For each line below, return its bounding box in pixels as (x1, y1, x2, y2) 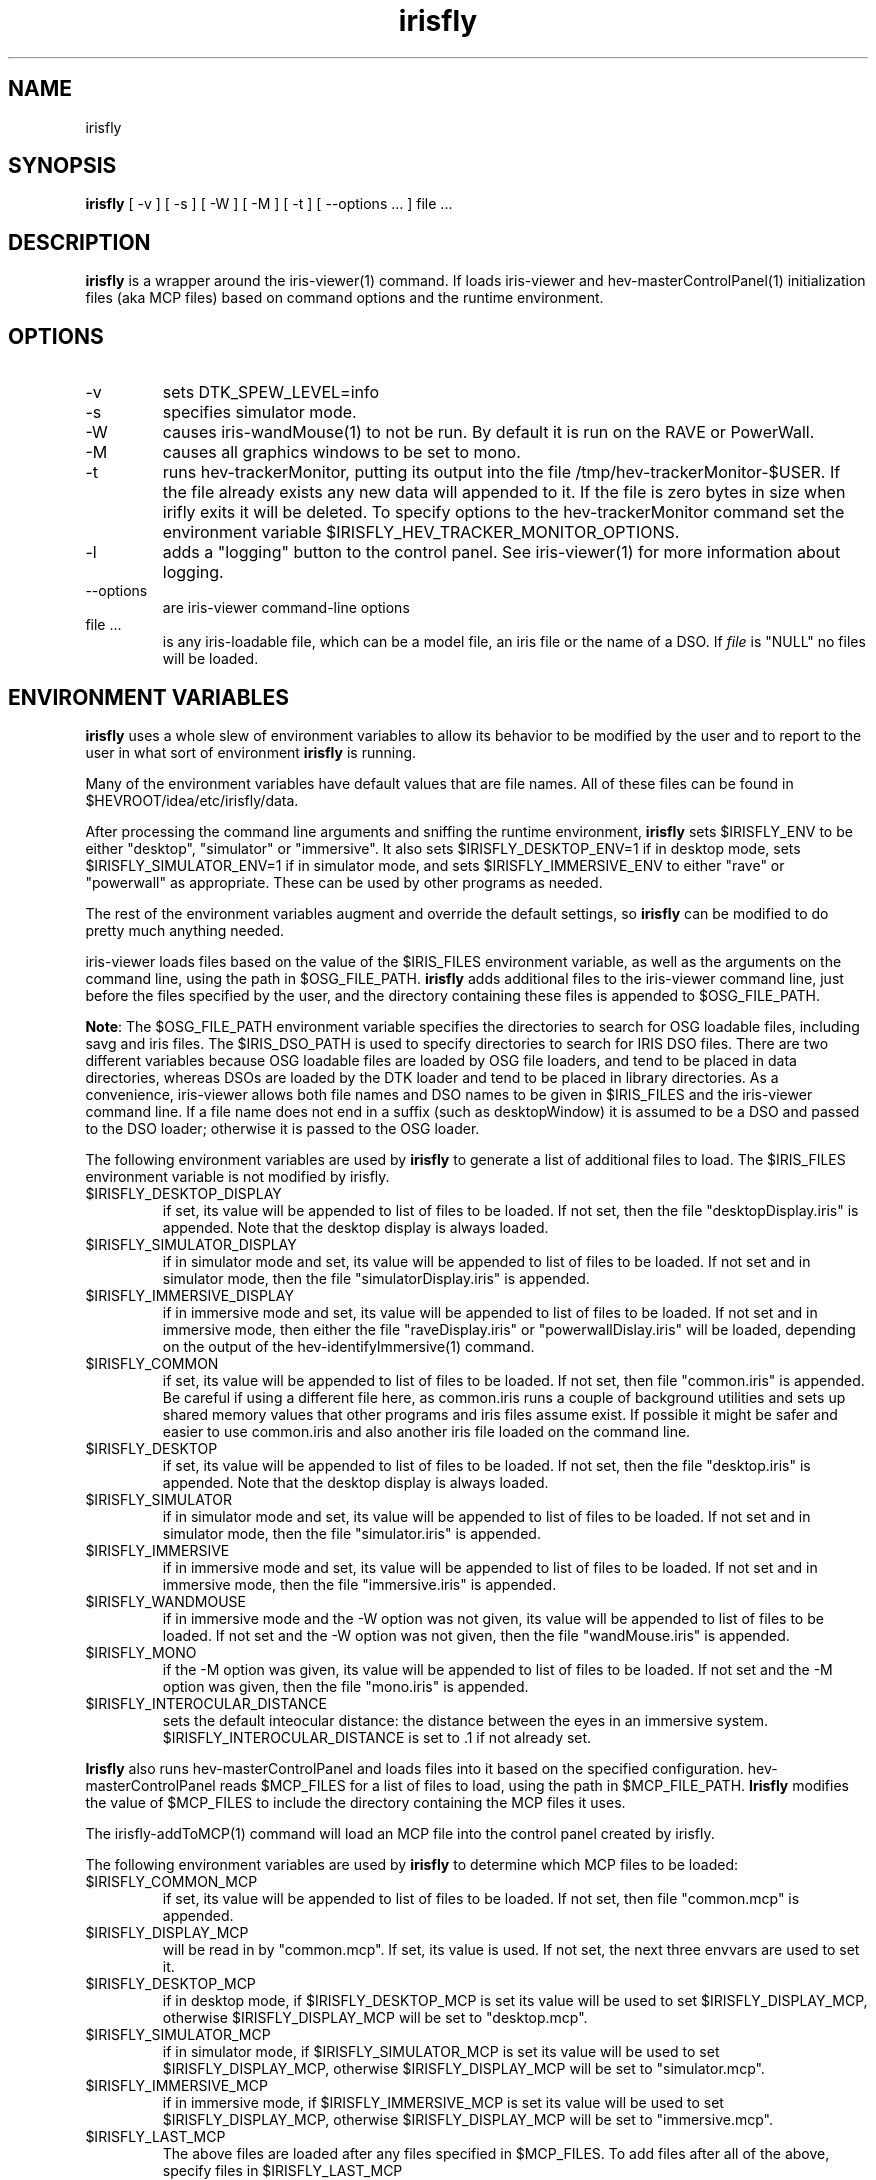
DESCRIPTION (8, 229, 151, 255)
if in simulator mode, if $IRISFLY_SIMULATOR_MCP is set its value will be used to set (162, 2042, 720, 2060)
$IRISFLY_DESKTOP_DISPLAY (85, 1184, 282, 1202)
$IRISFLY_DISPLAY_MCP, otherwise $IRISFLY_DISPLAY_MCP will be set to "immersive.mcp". (162, 2110, 773, 2128)
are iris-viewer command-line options (162, 599, 410, 617)
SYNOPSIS (8, 153, 117, 179)
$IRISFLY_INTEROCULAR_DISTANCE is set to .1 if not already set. (162, 1728, 592, 1746)
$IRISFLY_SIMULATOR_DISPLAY (85, 1235, 297, 1253)
